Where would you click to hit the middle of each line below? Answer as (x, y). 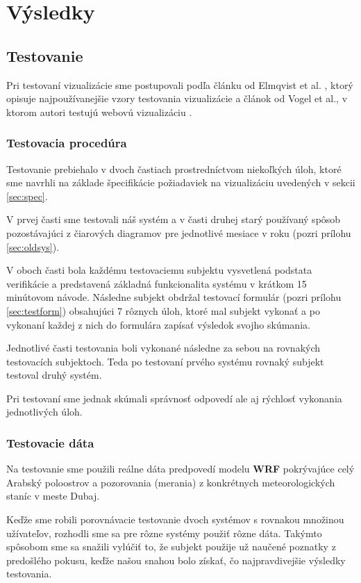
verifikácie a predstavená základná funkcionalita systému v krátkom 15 (157, 283)
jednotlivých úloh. (44, 412)
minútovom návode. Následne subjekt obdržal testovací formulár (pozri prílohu (174, 297)
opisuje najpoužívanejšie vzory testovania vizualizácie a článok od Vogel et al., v (177, 98)
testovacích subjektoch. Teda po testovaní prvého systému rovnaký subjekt (165, 361)
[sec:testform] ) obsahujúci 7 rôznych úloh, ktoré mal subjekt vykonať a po (163, 310)
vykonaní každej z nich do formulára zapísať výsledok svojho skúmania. (158, 324)
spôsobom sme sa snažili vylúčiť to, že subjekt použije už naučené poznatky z (171, 547)
